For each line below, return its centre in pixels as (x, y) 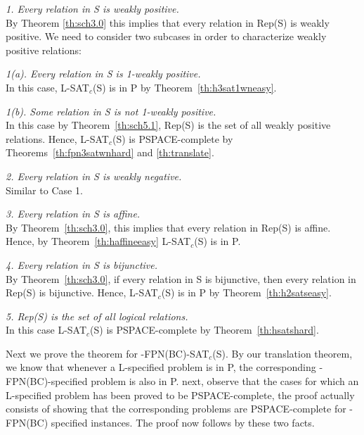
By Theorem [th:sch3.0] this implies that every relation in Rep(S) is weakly (168, 22)
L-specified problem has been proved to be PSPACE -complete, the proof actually (180, 395)
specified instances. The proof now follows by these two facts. (183, 422)
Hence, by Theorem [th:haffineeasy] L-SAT (98, 241)
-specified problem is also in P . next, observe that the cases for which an (203, 381)
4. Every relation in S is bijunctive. (82, 264)
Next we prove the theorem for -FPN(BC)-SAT (108, 353)
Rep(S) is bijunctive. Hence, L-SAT (82, 292)
